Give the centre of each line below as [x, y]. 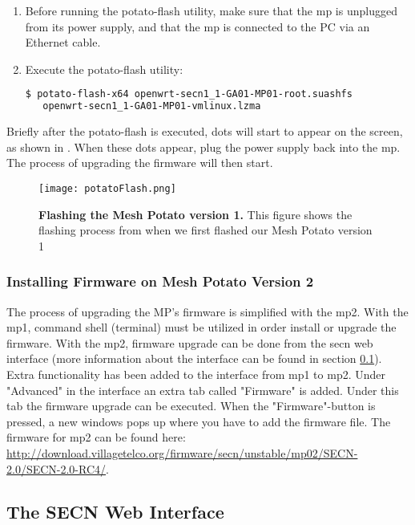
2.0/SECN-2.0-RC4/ [56, 468]
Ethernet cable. [63, 42]
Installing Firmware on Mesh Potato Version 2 [160, 281]
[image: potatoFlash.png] [107, 188]
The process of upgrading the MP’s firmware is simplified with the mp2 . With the [207, 311]
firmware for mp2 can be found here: [96, 437]
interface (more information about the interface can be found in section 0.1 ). [194, 358]
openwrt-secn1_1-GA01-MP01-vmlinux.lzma [152, 106]
